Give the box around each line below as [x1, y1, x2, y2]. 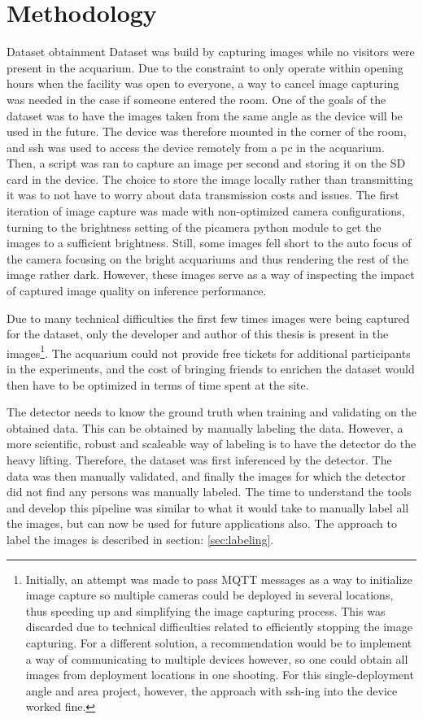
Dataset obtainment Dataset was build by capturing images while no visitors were [7, 43, 415, 60]
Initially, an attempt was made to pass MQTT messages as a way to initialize [25, 570, 412, 587]
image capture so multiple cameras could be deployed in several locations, [25, 586, 394, 604]
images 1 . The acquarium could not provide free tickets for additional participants [7, 342, 411, 361]
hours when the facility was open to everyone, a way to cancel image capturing [7, 75, 399, 92]
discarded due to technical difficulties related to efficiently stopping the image [25, 618, 412, 635]
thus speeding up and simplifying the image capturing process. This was [25, 602, 386, 619]
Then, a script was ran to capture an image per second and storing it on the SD [7, 155, 406, 172]
